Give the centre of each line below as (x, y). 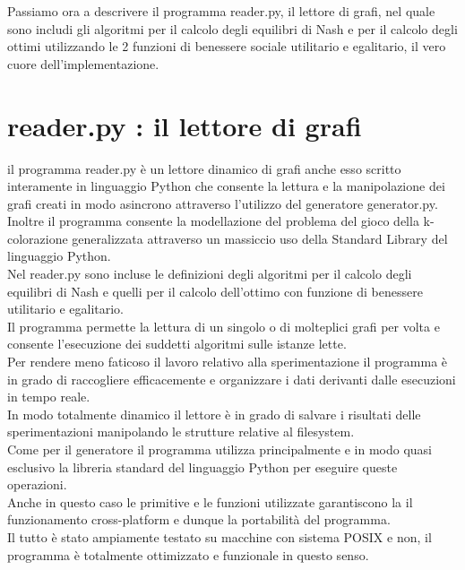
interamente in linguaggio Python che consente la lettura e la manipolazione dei (226, 186)
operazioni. (37, 484)
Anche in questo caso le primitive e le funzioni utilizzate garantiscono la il (210, 501)
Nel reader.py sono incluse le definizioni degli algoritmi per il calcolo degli (210, 274)
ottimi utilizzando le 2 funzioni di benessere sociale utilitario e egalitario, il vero (227, 46)
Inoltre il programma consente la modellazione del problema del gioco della (213, 221)
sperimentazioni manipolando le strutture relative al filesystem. (181, 432)
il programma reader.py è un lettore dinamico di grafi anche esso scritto (204, 168)
